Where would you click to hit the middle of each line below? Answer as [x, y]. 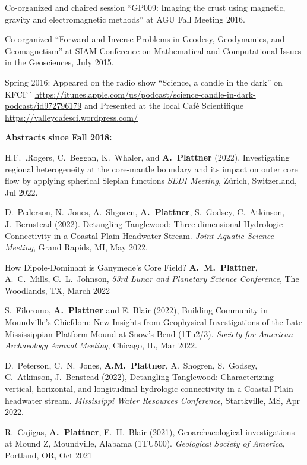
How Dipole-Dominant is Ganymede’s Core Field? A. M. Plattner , [131, 267]
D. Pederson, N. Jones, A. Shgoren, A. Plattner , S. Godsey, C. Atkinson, [145, 212]
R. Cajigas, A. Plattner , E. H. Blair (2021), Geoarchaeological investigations [150, 431]
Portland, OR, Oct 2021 [49, 455]
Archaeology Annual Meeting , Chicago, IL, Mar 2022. [101, 345]
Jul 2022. [21, 192]
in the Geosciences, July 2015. [59, 62]
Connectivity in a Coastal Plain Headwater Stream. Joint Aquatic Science [140, 235]
